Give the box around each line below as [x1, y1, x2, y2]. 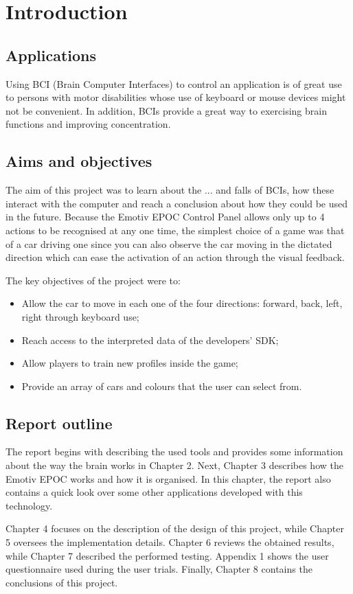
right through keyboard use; [21, 309, 139, 323]
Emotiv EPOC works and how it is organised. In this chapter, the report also [5, 471, 331, 486]
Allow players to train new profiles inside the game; [21, 356, 238, 370]
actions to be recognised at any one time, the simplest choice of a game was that [5, 222, 345, 237]
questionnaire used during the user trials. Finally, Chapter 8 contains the [5, 562, 312, 576]
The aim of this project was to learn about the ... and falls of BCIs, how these [5, 183, 334, 197]
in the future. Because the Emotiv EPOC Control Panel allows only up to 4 [5, 209, 325, 224]
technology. [5, 498, 53, 512]
